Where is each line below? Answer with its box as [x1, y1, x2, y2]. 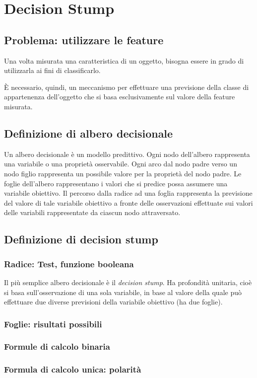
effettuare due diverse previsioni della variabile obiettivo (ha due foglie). [4, 297, 223, 307]
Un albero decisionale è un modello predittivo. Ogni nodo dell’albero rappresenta [4, 149, 250, 159]
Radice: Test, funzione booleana [4, 257, 134, 270]
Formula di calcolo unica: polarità [4, 363, 141, 376]
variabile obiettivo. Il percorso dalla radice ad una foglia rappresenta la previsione [4, 188, 253, 198]
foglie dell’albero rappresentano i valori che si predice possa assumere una [4, 178, 228, 188]
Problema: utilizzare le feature [4, 32, 164, 47]
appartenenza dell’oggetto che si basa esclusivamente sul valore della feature [4, 91, 235, 102]
